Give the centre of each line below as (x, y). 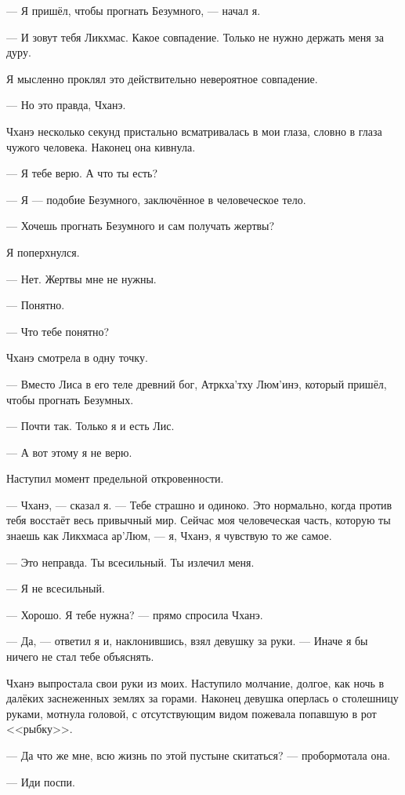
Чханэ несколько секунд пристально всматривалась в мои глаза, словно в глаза (194, 131)
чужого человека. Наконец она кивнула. (101, 146)
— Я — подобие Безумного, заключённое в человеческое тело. (156, 199)
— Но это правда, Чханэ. (66, 105)
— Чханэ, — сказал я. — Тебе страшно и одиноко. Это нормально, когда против (199, 504)
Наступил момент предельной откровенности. (115, 478)
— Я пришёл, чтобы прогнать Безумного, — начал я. (134, 10)
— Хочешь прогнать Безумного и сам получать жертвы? (141, 226)
